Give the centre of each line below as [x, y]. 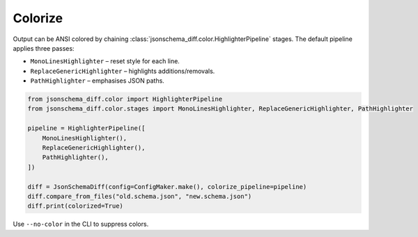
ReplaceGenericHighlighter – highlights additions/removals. [123, 71]
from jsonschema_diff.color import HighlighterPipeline [125, 99]
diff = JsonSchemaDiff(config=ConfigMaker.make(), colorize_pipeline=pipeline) [167, 187]
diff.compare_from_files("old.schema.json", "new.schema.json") [140, 196]
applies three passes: [44, 48]
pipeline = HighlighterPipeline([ [86, 128]
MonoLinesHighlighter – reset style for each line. [105, 61]
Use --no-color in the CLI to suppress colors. [81, 224]
